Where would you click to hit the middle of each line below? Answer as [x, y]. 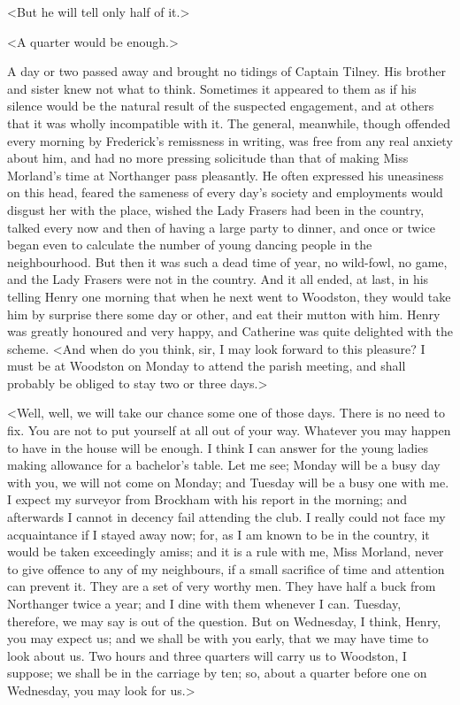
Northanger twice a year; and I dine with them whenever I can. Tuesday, [204, 603]
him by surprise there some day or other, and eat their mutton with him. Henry [224, 314]
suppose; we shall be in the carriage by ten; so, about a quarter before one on [217, 673]
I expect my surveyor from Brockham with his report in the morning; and [207, 499]
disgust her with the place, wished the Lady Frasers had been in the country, [216, 209]
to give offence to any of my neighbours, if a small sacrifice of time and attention [226, 568]
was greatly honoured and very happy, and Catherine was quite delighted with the [230, 331]
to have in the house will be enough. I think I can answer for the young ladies [218, 447]
